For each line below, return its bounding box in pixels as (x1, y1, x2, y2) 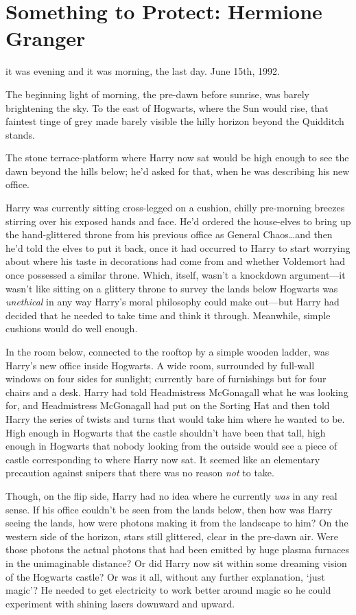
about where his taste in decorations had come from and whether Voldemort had (5, 254, 346, 268)
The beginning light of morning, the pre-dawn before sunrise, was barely (5, 86, 310, 101)
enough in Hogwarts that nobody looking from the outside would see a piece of (5, 439, 337, 453)
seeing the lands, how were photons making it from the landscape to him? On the (5, 515, 348, 530)
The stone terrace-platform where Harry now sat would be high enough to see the (5, 150, 349, 165)
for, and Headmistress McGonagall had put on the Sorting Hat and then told (5, 398, 330, 413)
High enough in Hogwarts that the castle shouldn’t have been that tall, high (5, 425, 326, 439)
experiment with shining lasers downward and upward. (5, 596, 235, 610)
